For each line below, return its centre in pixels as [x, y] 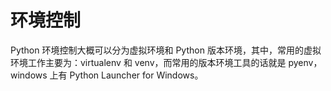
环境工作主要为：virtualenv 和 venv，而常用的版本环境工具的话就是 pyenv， [166, 62]
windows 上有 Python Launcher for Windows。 [107, 75]
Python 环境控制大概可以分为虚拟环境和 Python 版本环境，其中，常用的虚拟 [166, 50]
